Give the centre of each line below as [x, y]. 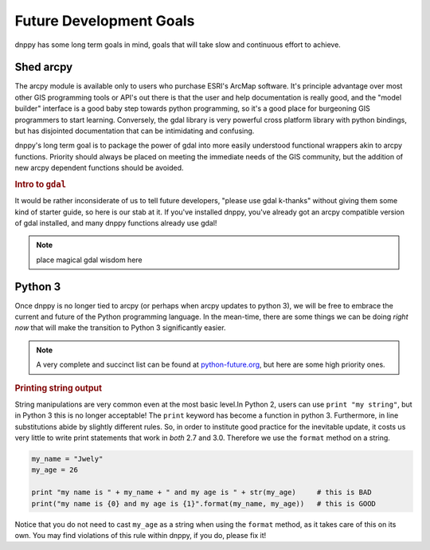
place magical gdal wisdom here [89, 260]
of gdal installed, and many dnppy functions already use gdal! [116, 223]
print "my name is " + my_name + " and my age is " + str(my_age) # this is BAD [201, 493]
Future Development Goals [105, 21]
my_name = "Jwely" [67, 459]
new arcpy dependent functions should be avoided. [99, 168]
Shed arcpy [44, 67]
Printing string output [59, 388]
